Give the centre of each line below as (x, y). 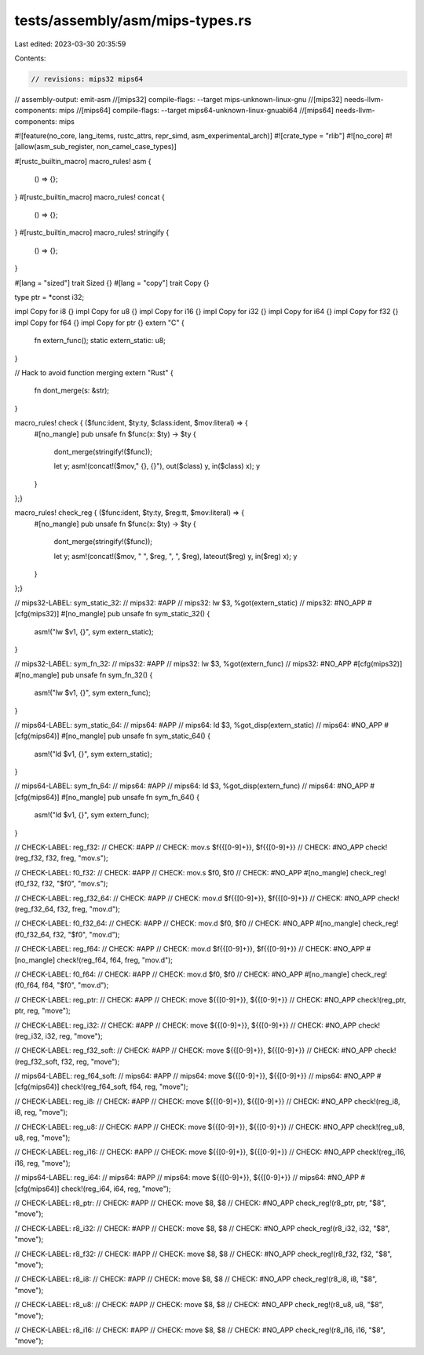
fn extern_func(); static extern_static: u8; (100, 341)
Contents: (30, 58)
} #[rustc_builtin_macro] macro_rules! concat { (90, 197)
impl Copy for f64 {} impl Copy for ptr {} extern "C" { (99, 323)
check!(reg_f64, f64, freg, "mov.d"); (115, 960)
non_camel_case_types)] (136, 147)
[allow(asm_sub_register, (55, 147)
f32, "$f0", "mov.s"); (75, 884)
